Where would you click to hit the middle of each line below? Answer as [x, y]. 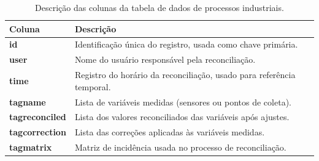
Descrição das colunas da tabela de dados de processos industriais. [159, 7]
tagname [28, 102]
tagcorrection [38, 132]
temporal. [93, 86]
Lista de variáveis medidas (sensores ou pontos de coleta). [183, 102]
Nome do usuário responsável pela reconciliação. [165, 59]
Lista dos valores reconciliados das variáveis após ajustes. [182, 117]
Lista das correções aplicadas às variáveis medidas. [170, 132]
